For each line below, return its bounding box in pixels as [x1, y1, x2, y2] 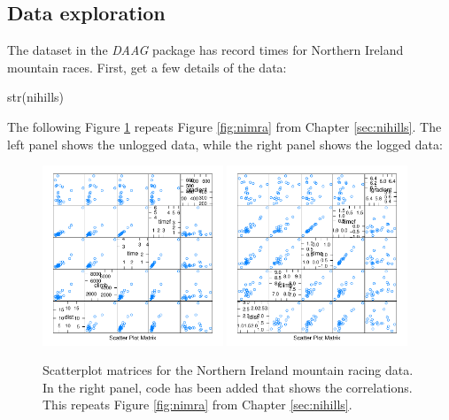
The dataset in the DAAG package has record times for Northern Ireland [7, 41, 404, 59]
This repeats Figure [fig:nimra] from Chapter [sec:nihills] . [43, 395, 352, 414]
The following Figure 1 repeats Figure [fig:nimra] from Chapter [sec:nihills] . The [7, 117, 442, 135]
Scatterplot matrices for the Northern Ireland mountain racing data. [43, 361, 414, 379]
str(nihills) [7, 88, 64, 106]
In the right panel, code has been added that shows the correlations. [43, 378, 413, 396]
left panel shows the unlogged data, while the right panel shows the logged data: [7, 134, 443, 153]
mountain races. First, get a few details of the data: [7, 57, 287, 76]
